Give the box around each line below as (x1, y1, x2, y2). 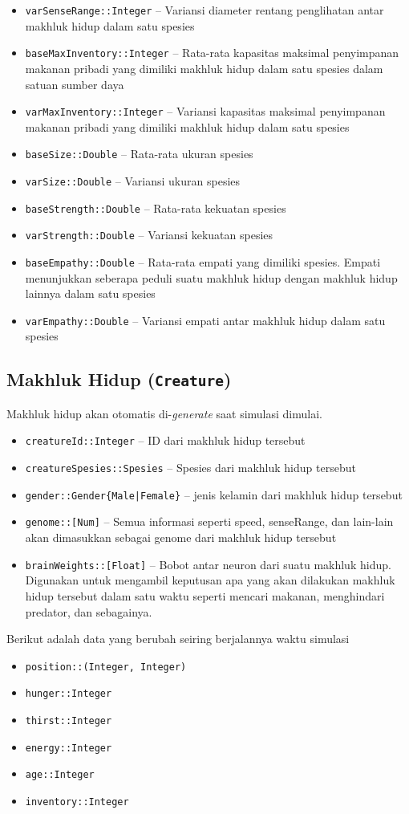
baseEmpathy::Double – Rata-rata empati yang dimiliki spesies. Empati (25, 253, 381, 270)
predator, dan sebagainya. (25, 603, 152, 620)
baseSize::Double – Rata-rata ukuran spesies (25, 145, 253, 162)
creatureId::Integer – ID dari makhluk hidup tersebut (25, 432, 306, 449)
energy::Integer (25, 742, 112, 754)
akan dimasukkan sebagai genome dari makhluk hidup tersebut (25, 529, 337, 546)
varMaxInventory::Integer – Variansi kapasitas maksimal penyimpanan (25, 103, 386, 120)
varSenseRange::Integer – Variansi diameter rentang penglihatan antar (25, 2, 384, 18)
